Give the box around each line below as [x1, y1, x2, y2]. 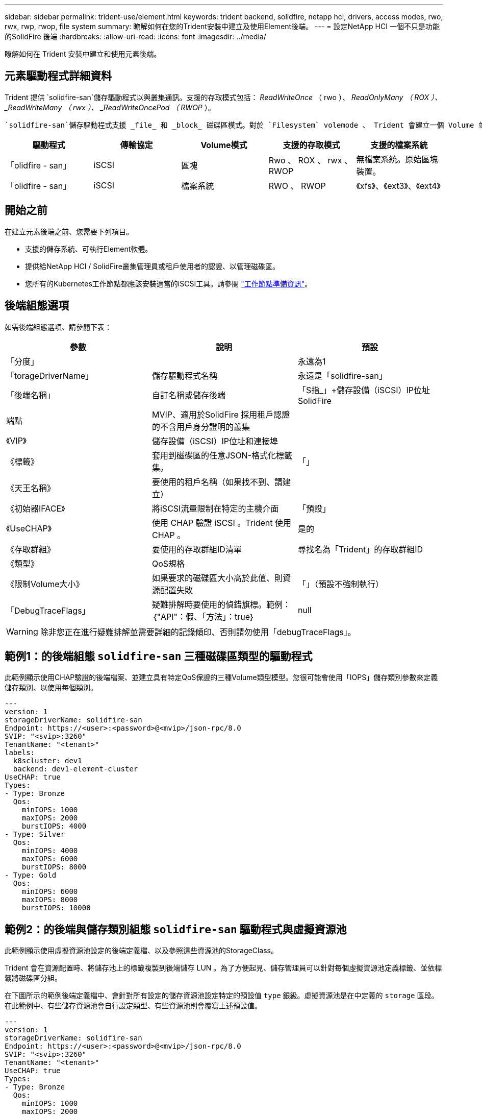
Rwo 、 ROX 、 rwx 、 [268, 155, 352, 165]
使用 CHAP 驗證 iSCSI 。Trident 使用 [151, 517, 292, 528]
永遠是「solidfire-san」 [297, 370, 387, 381]
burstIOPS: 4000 [21, 822, 87, 831]
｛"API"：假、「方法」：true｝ [151, 611, 255, 622]
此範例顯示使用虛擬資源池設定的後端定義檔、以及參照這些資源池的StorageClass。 [5, 946, 278, 955]
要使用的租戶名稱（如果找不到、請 [151, 476, 283, 487]
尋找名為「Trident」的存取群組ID [297, 544, 423, 554]
